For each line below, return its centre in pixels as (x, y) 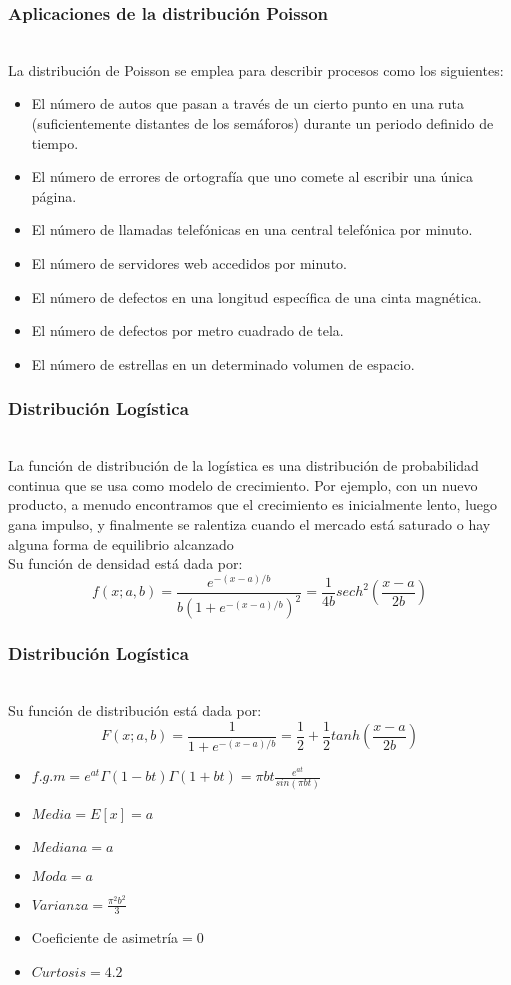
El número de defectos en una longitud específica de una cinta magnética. (256, 296)
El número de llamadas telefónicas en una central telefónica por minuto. (252, 229)
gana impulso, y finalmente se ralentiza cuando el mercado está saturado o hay (249, 523)
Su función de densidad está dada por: (125, 563)
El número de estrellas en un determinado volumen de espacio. (223, 363)
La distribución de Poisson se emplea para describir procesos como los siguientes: (256, 69)
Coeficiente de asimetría (105, 937)
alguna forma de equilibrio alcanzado (121, 543)
